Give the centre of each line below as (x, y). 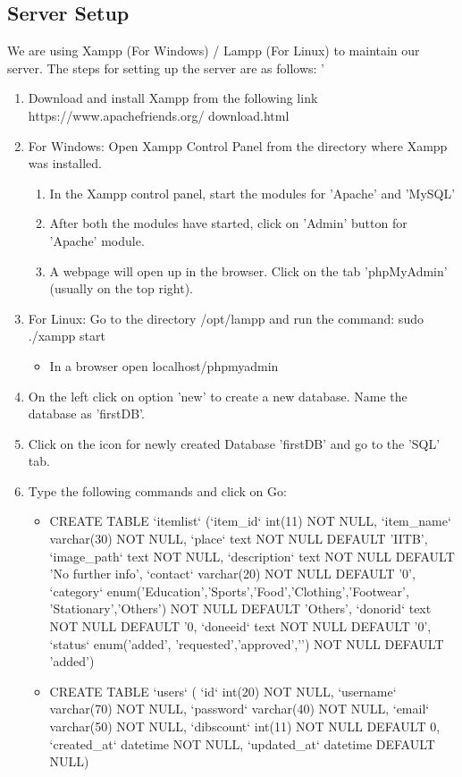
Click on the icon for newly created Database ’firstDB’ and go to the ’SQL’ (234, 443)
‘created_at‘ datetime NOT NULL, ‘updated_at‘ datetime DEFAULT (242, 743)
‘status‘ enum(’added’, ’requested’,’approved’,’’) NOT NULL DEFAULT (247, 643)
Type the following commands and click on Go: (157, 490)
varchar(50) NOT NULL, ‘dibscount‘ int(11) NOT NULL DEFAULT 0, (245, 726)
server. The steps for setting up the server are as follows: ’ (166, 68)
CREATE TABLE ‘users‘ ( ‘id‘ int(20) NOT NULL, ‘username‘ (223, 691)
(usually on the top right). (121, 288)
